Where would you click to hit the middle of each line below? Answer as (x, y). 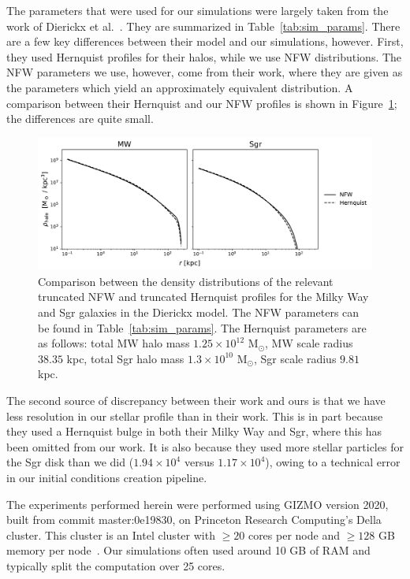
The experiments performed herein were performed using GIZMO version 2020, (198, 504)
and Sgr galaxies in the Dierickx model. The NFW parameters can (199, 312)
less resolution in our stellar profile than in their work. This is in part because (195, 416)
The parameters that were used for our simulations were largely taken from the (198, 10)
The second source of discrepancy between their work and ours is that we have (196, 401)
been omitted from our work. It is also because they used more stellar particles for (205, 446)
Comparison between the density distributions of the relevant (186, 281)
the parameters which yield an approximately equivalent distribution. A (180, 87)
